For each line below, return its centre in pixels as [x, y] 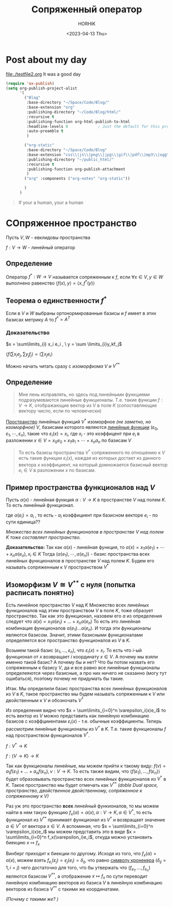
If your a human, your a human [51, 202]
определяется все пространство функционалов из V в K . [68, 640]
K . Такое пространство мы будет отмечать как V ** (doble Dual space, [82, 785]
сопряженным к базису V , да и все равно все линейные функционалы [83, 668]
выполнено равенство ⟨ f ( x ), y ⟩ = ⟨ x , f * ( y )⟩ [50, 282]
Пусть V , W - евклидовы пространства [48, 237]
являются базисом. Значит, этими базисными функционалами [74, 635]
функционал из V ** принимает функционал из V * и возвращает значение [86, 819]
